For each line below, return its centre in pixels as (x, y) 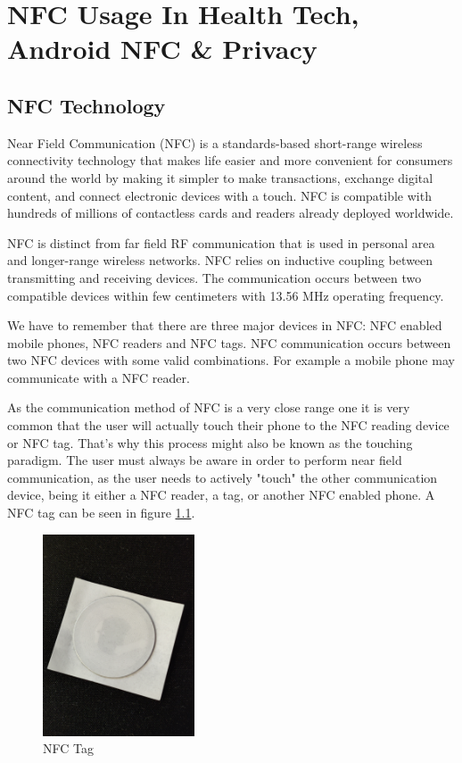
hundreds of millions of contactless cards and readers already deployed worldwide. (231, 213)
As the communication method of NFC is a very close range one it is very (209, 407)
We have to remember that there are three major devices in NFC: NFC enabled (225, 325)
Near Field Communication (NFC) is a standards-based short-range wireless (215, 142)
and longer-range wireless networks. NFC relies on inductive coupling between (220, 260)
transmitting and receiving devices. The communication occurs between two (214, 277)
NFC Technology (87, 105)
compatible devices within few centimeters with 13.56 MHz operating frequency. (226, 295)
